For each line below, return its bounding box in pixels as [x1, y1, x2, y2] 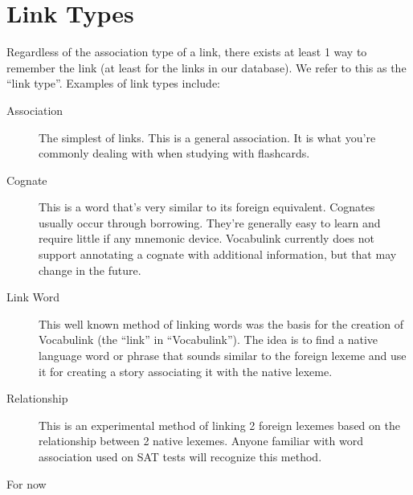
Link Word [6, 288, 59, 305]
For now [6, 475, 47, 492]
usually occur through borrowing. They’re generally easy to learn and [39, 214, 381, 231]
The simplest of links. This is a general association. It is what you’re [39, 129, 376, 145]
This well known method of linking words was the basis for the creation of [39, 315, 403, 332]
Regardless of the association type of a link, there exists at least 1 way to [6, 43, 367, 60]
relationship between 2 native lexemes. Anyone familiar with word [39, 432, 363, 449]
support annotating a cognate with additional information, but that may [39, 246, 397, 263]
